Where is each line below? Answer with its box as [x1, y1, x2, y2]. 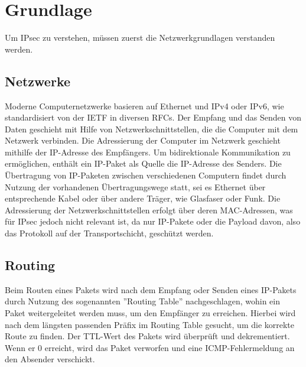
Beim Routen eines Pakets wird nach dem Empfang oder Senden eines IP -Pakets [5, 283, 297, 295]
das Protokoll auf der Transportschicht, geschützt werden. [5, 227, 214, 239]
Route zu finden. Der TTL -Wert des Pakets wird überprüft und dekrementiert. [5, 330, 290, 342]
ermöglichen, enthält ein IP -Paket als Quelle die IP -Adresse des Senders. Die [5, 157, 282, 170]
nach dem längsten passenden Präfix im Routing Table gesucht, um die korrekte [5, 318, 295, 330]
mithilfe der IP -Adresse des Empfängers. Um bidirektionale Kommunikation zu [5, 145, 291, 158]
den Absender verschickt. [5, 353, 95, 365]
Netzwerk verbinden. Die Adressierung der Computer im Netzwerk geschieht [5, 134, 281, 147]
